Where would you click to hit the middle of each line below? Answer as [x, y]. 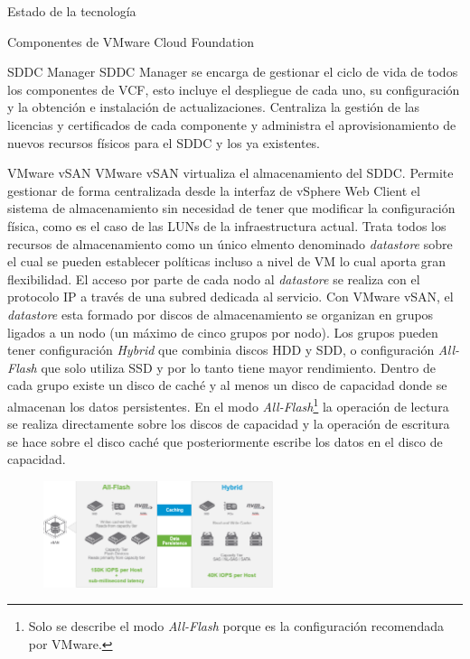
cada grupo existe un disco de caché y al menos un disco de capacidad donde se [227, 385]
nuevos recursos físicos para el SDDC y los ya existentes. [164, 142]
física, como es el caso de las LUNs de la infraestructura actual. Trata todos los [227, 225]
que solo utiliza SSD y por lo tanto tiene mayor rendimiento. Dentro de [239, 367]
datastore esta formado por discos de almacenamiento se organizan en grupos [221, 314]
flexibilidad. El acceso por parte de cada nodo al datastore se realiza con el [214, 278]
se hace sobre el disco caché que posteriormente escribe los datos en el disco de [225, 441]
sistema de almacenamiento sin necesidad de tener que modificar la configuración [231, 208]
